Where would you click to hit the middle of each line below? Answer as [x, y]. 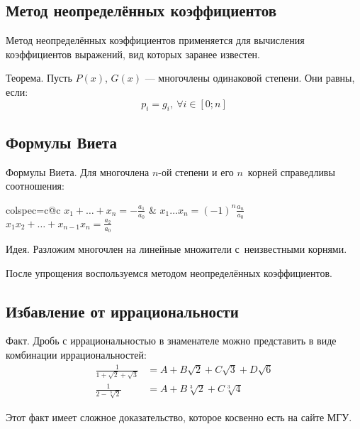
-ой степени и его [196, 172]
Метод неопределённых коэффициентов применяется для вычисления [155, 40]
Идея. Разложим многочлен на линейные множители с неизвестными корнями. [176, 248]
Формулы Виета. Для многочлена [78, 172]
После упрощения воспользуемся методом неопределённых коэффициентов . [169, 272]
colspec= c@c [33, 209]
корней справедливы [291, 172]
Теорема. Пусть [39, 78]
